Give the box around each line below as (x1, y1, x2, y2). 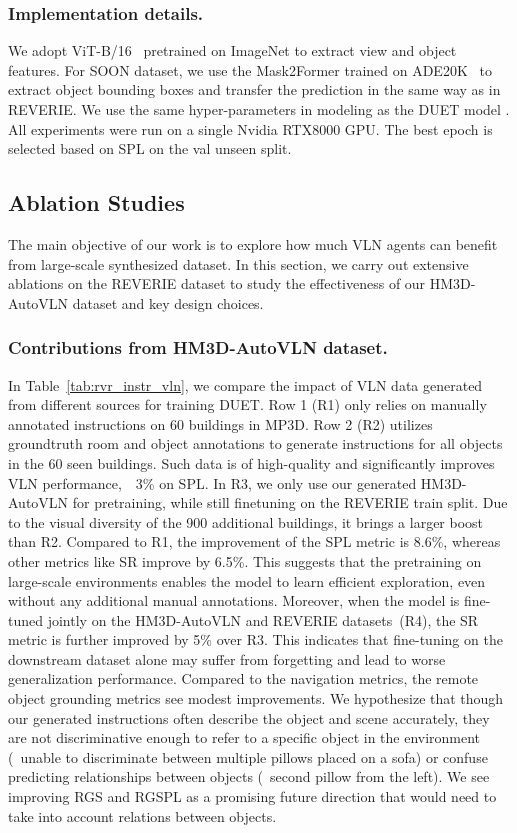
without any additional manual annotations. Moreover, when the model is (8, 590, 460, 611)
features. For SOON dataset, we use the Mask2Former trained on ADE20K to (8, 59, 492, 80)
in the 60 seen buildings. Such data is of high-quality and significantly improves (8, 452, 495, 473)
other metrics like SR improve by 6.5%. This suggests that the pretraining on (8, 550, 482, 571)
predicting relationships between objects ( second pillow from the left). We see (8, 766, 490, 787)
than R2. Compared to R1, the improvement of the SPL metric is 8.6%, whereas (8, 531, 501, 552)
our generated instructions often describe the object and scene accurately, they (8, 707, 490, 728)
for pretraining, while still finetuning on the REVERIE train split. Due (72, 492, 508, 513)
